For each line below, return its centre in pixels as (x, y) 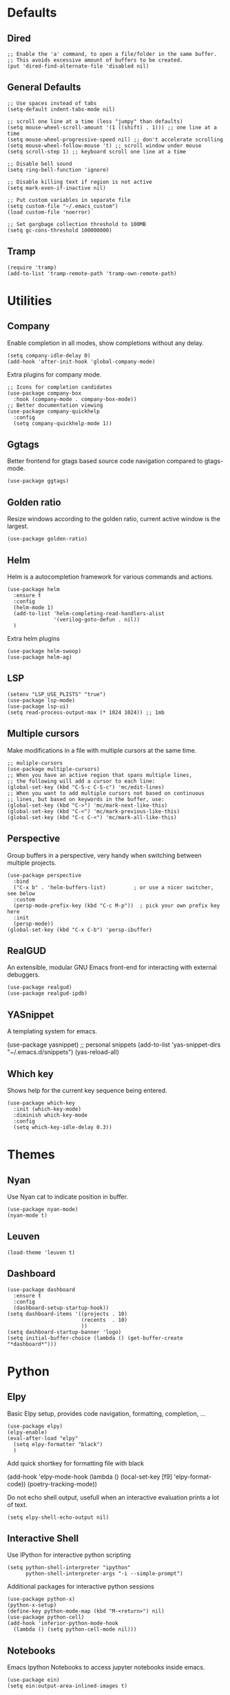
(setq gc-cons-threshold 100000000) (60, 230)
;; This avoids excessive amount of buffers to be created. (95, 60)
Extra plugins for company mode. (54, 374)
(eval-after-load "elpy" (43, 1438)
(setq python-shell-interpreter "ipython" (69, 1568)
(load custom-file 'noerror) (49, 212)
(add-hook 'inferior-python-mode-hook (63, 1623)
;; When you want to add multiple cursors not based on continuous (106, 793)
